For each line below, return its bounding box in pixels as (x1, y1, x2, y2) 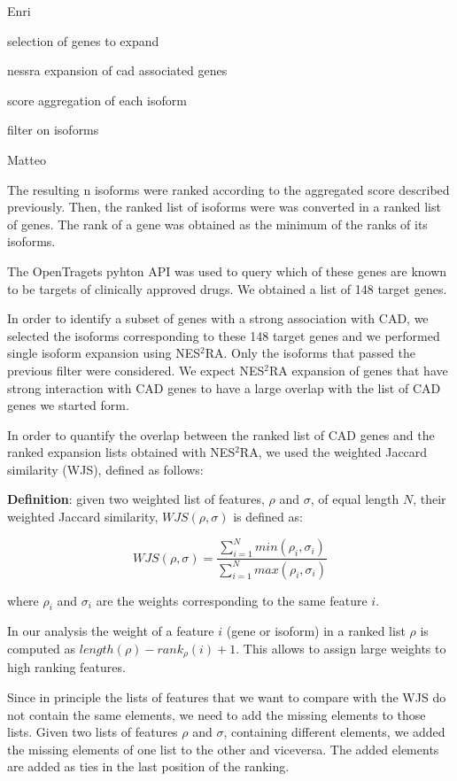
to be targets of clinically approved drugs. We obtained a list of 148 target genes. (7, 279, 447, 298)
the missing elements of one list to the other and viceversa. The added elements (7, 739, 439, 758)
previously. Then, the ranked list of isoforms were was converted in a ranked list (7, 197, 441, 216)
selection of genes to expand (7, 31, 159, 50)
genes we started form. (7, 396, 129, 414)
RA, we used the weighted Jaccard (239, 443, 428, 461)
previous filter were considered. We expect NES (7, 360, 265, 379)
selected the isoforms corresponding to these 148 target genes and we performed (7, 326, 440, 344)
